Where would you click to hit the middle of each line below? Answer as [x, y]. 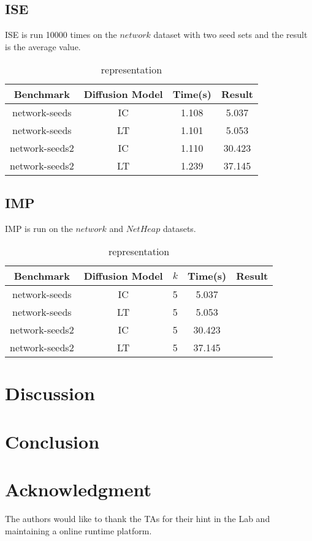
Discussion [50, 393]
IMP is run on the [39, 228]
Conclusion [52, 441]
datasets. [179, 228]
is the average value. [43, 46]
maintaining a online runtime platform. [78, 530]
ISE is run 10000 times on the [61, 35]
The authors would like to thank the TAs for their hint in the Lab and [138, 519]
